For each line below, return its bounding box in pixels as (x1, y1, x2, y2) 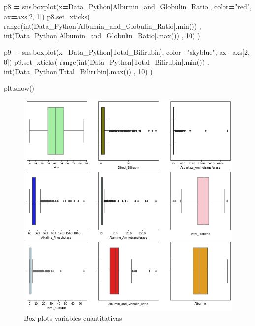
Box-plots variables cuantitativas (24, 313, 122, 323)
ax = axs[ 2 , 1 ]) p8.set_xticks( (4, 11, 90, 21)
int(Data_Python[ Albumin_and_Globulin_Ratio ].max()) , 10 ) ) (4, 30, 200, 40)
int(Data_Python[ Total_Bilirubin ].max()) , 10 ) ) (4, 66, 153, 76)
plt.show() (4, 83, 34, 93)
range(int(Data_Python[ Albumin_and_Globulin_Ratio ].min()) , (4, 21, 201, 31)
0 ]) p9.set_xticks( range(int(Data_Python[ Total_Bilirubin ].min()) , (4, 56, 209, 66)
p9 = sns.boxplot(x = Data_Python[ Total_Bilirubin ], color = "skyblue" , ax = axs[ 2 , (4, 47, 250, 57)
